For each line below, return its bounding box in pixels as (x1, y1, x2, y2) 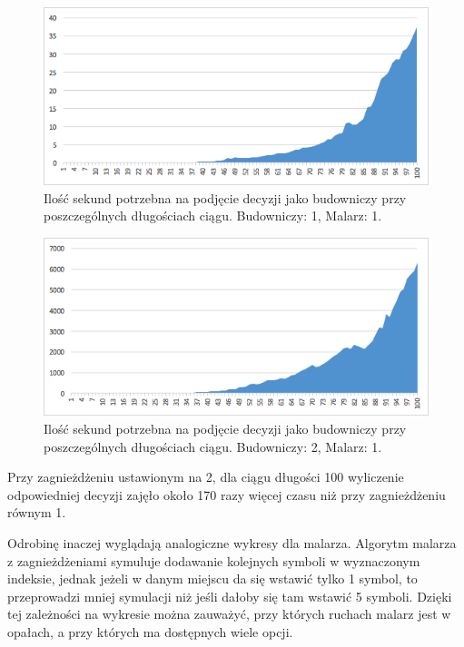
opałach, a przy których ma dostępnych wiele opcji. (7, 622, 293, 641)
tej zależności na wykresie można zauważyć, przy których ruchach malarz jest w (7, 604, 451, 623)
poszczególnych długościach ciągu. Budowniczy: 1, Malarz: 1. (44, 206, 382, 225)
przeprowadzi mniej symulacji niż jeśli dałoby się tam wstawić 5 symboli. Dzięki (7, 586, 452, 605)
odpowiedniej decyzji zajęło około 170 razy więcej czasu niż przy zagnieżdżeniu (7, 485, 446, 504)
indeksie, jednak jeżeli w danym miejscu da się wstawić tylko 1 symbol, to (7, 569, 418, 588)
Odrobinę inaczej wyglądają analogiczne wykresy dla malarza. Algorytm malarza (7, 533, 457, 552)
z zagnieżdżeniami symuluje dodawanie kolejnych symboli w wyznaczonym (7, 551, 420, 570)
